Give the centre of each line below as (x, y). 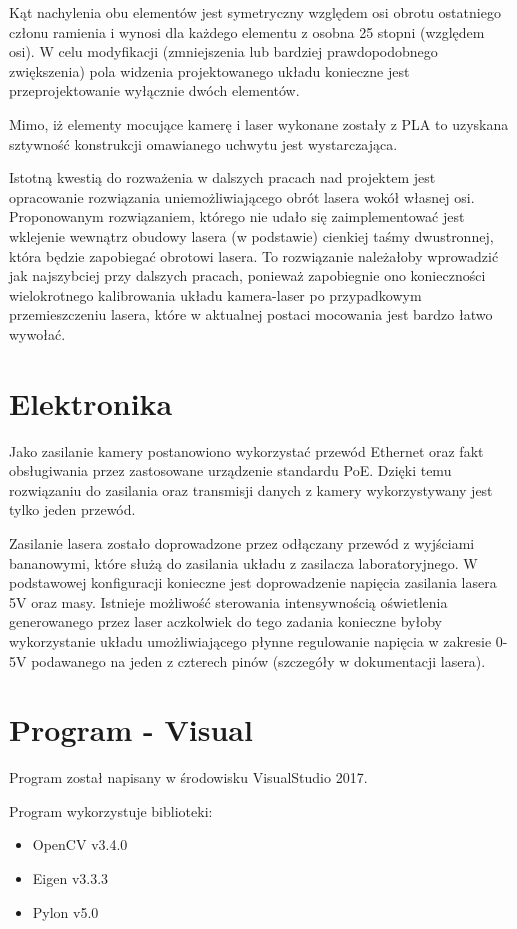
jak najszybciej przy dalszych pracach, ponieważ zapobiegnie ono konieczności (247, 275)
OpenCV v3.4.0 (80, 844)
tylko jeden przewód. (72, 509)
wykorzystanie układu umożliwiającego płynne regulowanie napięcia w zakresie (250, 640)
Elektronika (91, 402)
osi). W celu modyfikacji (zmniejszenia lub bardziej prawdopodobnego (223, 51)
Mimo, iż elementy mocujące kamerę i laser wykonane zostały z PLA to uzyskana (259, 123)
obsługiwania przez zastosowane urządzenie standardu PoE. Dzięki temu (230, 470)
